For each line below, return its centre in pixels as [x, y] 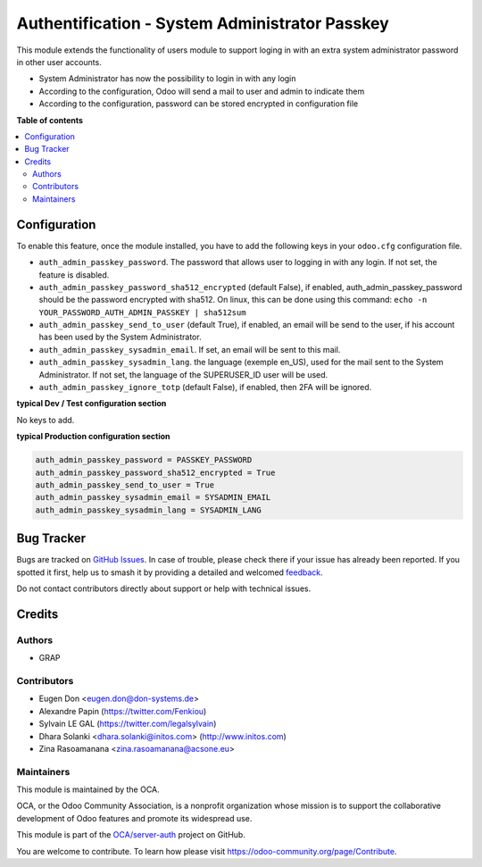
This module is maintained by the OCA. [88, 789]
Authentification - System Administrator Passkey [203, 23]
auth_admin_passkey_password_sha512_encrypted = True [155, 472]
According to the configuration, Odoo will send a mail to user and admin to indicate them [202, 91]
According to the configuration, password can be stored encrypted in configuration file [199, 104]
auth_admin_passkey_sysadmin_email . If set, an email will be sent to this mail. [190, 349]
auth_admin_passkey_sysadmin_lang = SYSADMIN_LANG [149, 510]
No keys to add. [46, 420]
